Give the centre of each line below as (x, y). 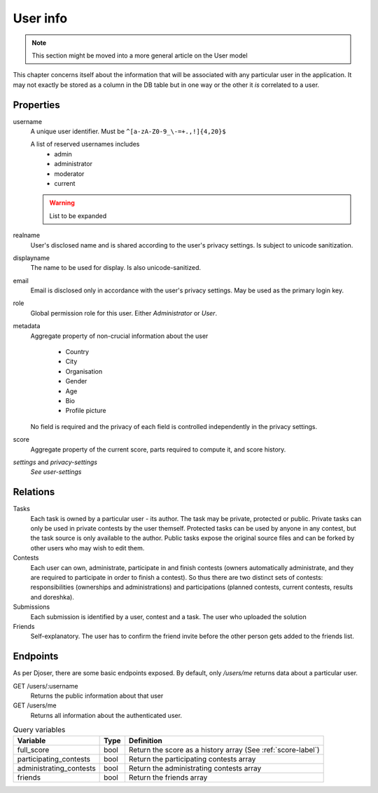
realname (27, 236)
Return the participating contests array (192, 759)
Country (77, 352)
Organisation (84, 371)
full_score (33, 750)
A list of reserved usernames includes (85, 144)
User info (40, 18)
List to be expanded (78, 216)
